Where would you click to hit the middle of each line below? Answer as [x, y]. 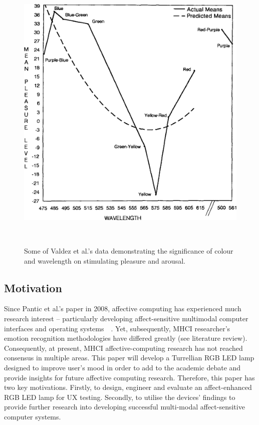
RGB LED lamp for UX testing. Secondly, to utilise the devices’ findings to [120, 397]
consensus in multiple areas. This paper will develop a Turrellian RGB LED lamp [129, 358]
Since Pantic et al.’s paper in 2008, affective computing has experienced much [123, 308]
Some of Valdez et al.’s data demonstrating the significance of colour [129, 250]
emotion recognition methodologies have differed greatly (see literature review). [126, 338]
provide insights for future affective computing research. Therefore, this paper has [129, 377]
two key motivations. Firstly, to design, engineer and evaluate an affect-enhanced [128, 387]
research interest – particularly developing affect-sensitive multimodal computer [126, 318]
